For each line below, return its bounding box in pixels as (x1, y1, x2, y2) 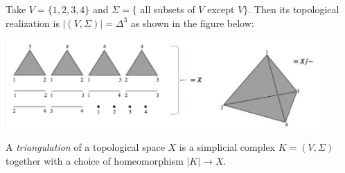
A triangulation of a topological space (6, 139, 165, 154)
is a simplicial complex (179, 139, 276, 154)
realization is (6, 15, 60, 30)
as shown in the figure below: (130, 15, 254, 30)
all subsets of (140, 2, 195, 16)
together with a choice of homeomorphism (6, 153, 184, 167)
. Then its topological (248, 2, 339, 16)
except (207, 2, 235, 16)
